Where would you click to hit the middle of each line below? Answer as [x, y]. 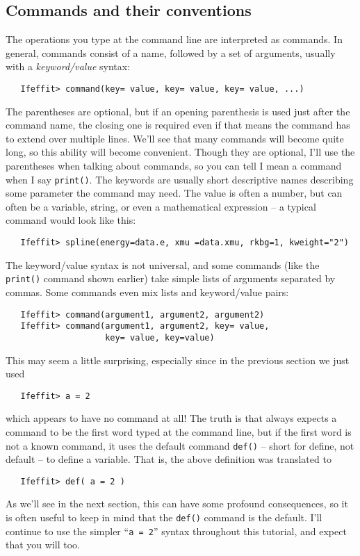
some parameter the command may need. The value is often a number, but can [174, 193]
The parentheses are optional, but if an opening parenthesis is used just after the [178, 111]
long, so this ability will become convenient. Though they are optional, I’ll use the [180, 152]
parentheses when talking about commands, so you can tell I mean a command [174, 166]
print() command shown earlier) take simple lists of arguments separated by [171, 278]
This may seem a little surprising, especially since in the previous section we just [178, 360]
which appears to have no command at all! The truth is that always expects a [171, 418]
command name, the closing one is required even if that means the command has [178, 125]
